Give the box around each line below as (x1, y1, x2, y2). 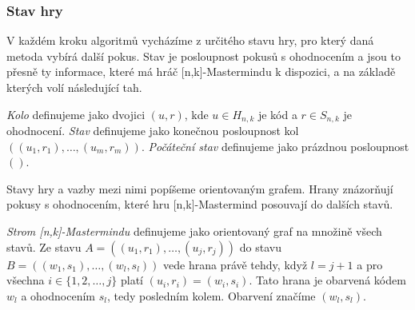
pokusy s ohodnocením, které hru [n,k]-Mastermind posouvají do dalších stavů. (6, 196, 393, 213)
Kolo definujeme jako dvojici (6, 105, 146, 122)
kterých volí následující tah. (6, 79, 142, 95)
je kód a (257, 105, 297, 122)
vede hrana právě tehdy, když (163, 256, 308, 272)
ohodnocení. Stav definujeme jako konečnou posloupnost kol (6, 122, 299, 139)
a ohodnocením (21, 287, 95, 304)
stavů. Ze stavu (6, 238, 82, 255)
